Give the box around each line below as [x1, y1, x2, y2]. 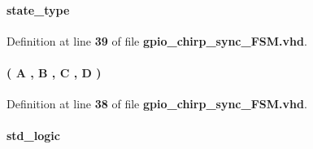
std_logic [7, 127, 60, 144]
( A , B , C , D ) [7, 64, 102, 81]
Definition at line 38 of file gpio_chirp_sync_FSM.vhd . [7, 95, 307, 112]
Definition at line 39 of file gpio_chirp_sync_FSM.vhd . [7, 32, 307, 49]
